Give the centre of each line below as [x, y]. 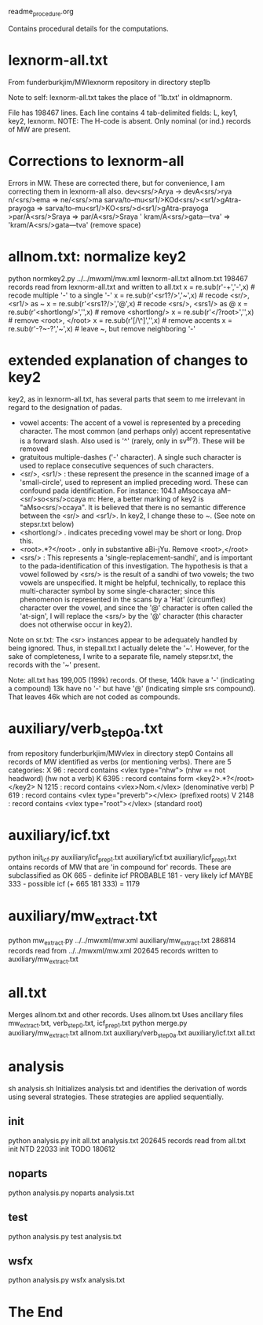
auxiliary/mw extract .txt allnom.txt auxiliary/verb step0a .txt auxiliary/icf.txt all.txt [132, 1034]
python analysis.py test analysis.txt [65, 1236]
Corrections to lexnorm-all [96, 161]
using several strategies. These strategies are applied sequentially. [116, 1097]
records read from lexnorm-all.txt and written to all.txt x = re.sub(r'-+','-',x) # [131, 287]
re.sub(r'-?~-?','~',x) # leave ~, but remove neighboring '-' [102, 328]
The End [36, 1312]
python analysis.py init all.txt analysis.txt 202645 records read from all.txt [127, 1140]
